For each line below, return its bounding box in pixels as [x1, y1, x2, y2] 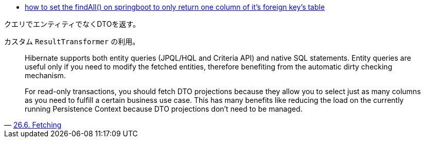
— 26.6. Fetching [4, 120, 62, 129]
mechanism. [25, 71, 66, 80]
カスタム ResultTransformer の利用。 [4, 37, 140, 46]
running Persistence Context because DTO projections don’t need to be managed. [25, 104, 303, 113]
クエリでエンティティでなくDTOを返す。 [4, 20, 140, 28]
